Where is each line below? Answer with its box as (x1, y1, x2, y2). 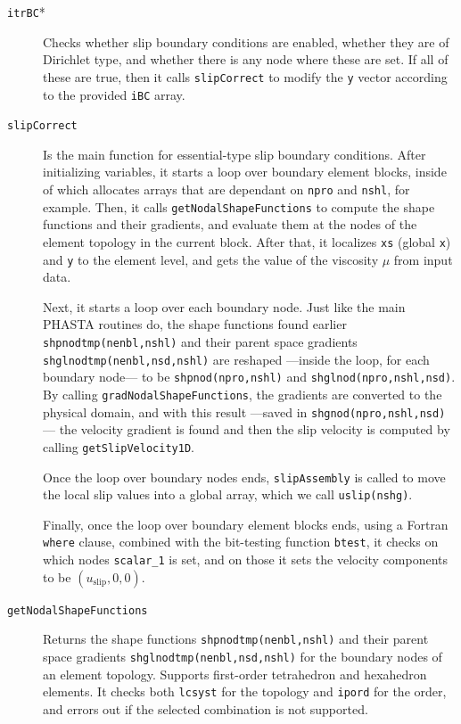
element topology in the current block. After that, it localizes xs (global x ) (43, 232, 451, 251)
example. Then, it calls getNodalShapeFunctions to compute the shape (43, 197, 435, 216)
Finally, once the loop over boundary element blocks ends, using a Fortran (43, 514, 449, 533)
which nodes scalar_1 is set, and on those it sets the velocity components (43, 550, 449, 569)
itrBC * (7, 3, 45, 21)
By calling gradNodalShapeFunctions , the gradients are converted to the (43, 384, 442, 403)
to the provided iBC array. (43, 85, 185, 103)
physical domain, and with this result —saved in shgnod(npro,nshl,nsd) (43, 402, 446, 421)
